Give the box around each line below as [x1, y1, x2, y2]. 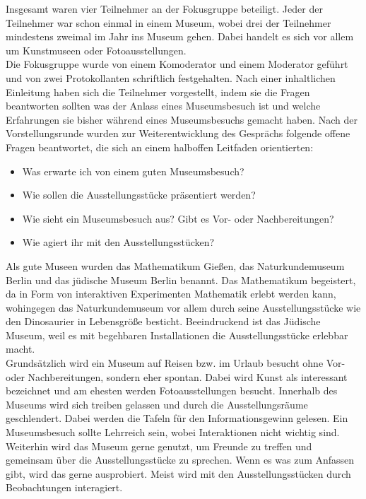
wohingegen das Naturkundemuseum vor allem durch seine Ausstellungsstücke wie [6, 300, 361, 315]
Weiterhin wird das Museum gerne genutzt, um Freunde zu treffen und [6, 438, 312, 453]
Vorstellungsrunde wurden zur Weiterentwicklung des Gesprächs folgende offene [6, 126, 350, 141]
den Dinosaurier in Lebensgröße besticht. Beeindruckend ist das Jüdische [6, 314, 321, 329]
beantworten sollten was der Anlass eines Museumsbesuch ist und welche [6, 98, 321, 113]
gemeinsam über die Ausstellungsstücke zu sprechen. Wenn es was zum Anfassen [6, 452, 355, 467]
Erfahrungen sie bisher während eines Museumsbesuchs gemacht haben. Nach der [6, 112, 358, 127]
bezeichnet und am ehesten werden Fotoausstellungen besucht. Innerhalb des [6, 383, 338, 398]
